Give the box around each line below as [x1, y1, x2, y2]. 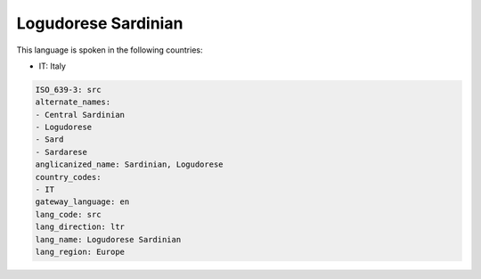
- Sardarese [35, 147, 88, 157]
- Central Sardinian [35, 110, 125, 119]
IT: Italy [38, 61, 67, 71]
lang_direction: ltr [35, 222, 125, 232]
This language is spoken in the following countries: [16, 45, 203, 55]
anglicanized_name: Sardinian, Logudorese [35, 160, 224, 169]
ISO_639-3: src [35, 85, 102, 94]
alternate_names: [35, 97, 111, 107]
